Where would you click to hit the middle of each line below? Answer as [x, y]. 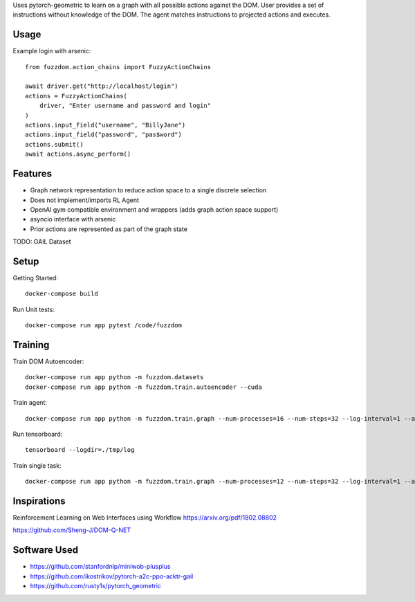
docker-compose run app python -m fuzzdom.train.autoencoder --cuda [144, 387]
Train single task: [37, 465]
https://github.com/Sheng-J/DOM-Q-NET [72, 530]
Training [31, 345]
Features [32, 174]
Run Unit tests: [34, 309]
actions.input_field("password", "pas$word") [104, 135]
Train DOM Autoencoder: [48, 362]
